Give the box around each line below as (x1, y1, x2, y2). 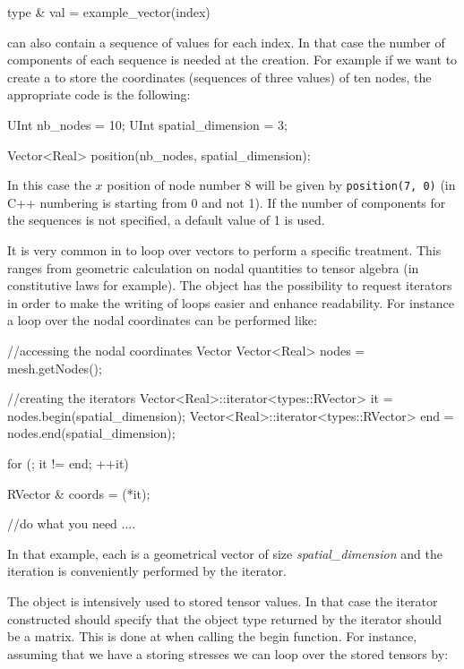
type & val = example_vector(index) (7, 3, 211, 21)
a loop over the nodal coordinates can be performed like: (7, 311, 317, 330)
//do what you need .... (7, 514, 136, 533)
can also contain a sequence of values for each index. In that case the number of (7, 32, 445, 51)
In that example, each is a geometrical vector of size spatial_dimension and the (7, 544, 443, 562)
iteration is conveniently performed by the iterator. (7, 562, 287, 580)
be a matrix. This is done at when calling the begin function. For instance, (7, 627, 417, 646)
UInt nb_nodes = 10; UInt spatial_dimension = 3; (7, 115, 288, 133)
